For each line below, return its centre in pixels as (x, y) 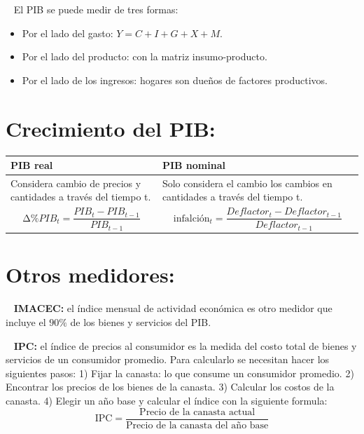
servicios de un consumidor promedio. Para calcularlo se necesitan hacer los (168, 359)
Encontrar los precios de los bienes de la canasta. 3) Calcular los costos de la (170, 387)
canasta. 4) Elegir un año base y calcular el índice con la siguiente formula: (167, 400)
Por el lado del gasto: (68, 33)
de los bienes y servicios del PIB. (141, 322)
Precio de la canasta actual (197, 412)
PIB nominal (194, 165)
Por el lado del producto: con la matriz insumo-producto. (145, 56)
